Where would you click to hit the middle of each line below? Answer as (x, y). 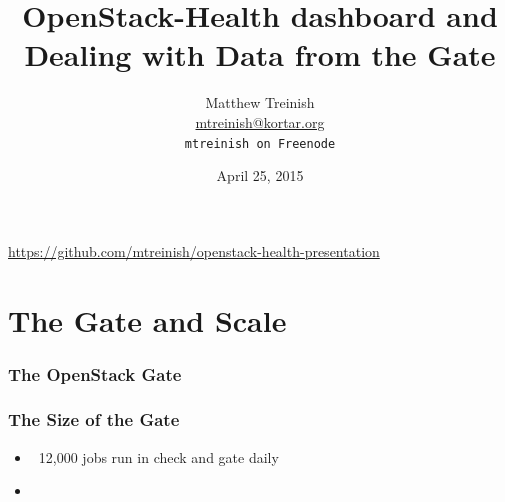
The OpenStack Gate (95, 373)
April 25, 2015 (260, 175)
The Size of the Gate (94, 419)
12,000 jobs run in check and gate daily (158, 456)
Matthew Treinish (260, 102)
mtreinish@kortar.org (260, 121)
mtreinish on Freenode (260, 143)
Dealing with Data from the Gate (260, 54)
